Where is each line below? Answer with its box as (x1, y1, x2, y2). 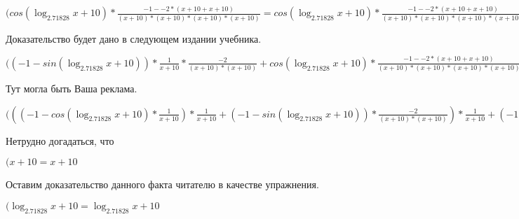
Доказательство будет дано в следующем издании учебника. (6, 31, 262, 45)
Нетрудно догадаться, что (6, 133, 114, 148)
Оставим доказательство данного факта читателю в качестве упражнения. (6, 177, 319, 192)
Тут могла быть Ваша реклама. (6, 81, 137, 96)
